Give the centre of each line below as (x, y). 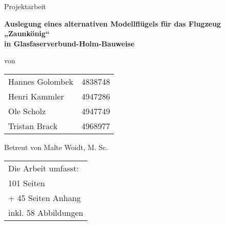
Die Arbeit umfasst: (44, 168)
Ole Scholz (27, 111)
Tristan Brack (33, 126)
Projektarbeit (25, 6)
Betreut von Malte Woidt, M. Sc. (56, 147)
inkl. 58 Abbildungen (46, 212)
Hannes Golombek (41, 81)
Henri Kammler (36, 96)
